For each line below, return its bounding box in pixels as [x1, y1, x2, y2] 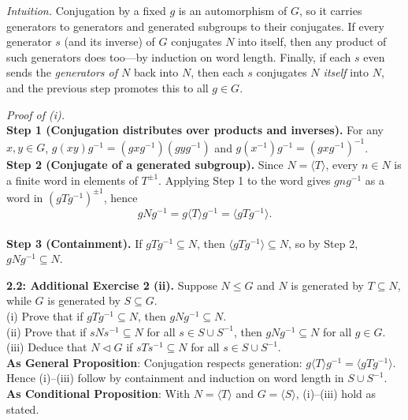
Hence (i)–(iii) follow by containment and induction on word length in [6, 369, 344, 386]
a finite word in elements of [6, 171, 138, 188]
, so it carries [299, 2, 362, 18]
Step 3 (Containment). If [6, 234, 143, 251]
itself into [323, 64, 369, 81]
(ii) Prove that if [6, 323, 87, 339]
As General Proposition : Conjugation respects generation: [6, 354, 302, 370]
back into [133, 64, 179, 81]
